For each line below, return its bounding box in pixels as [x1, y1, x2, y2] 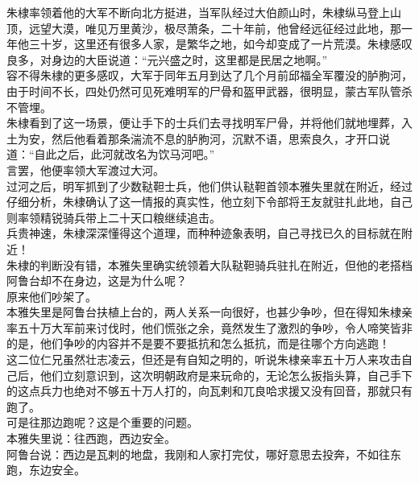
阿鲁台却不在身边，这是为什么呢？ [6, 272, 187, 289]
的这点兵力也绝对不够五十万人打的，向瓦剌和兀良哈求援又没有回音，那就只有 [6, 382, 413, 399]
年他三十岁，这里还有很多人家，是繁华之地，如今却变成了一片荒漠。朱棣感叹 [6, 35, 413, 52]
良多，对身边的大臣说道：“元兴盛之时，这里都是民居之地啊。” [6, 51, 328, 68]
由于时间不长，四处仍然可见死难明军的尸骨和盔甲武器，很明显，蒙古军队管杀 [6, 82, 413, 99]
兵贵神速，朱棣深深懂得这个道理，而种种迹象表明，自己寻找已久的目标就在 [6, 225, 401, 242]
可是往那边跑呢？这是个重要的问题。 [6, 414, 198, 431]
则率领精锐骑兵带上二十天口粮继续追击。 [6, 208, 221, 225]
